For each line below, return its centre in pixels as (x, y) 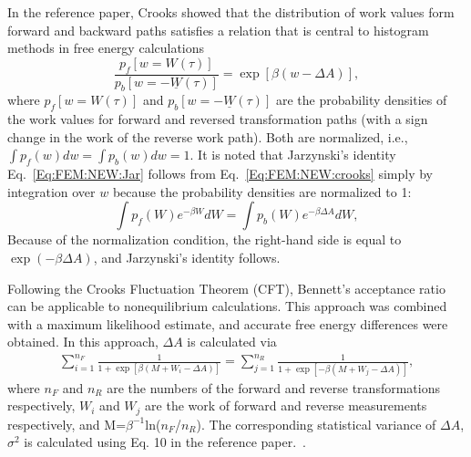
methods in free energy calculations (106, 48)
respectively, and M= (67, 424)
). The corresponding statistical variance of (316, 424)
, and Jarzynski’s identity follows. (187, 257)
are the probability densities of (361, 100)
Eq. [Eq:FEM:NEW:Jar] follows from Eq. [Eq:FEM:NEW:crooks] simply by (220, 174)
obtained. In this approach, (83, 342)
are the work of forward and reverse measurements (286, 405)
